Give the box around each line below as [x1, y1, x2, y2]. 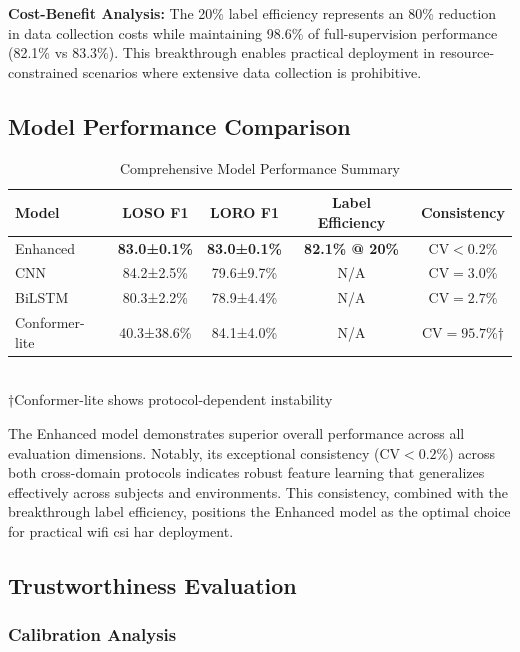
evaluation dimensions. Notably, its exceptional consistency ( [8, 442, 380, 463]
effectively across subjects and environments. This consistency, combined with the [8, 481, 508, 502]
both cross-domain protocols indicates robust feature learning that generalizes [8, 462, 485, 483]
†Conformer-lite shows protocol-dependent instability [8, 389, 333, 410]
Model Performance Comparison [8, 110, 351, 141]
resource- [439, 42, 495, 63]
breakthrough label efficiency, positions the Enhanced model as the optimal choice [8, 501, 511, 522]
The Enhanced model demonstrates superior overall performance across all [8, 423, 465, 444]
